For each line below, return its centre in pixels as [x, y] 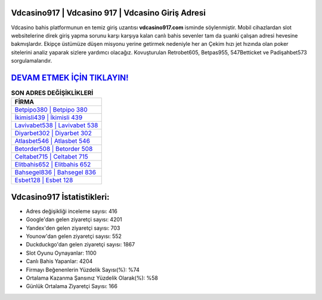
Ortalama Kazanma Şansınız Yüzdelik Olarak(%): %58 [92, 278]
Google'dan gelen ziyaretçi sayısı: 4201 [74, 219]
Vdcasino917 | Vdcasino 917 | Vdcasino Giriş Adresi [108, 13]
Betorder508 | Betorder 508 [54, 149]
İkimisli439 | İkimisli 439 [49, 117]
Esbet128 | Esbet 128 [44, 180]
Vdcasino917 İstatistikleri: [60, 197]
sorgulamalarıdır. [32, 61]
